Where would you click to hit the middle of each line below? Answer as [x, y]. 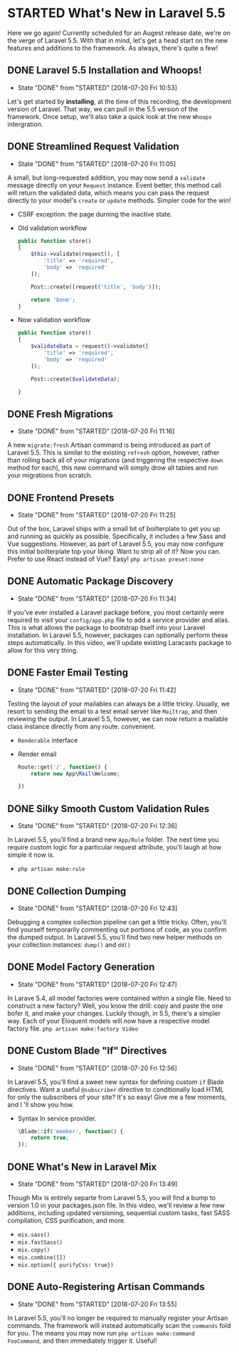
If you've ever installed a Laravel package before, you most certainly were [116, 612]
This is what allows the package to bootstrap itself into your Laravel [106, 627]
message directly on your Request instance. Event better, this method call [115, 185]
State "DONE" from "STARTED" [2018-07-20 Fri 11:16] [96, 431]
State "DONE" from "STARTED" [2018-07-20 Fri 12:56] [97, 1068]
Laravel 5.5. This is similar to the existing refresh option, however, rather [113, 453]
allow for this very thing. [43, 650]
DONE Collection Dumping [67, 891]
